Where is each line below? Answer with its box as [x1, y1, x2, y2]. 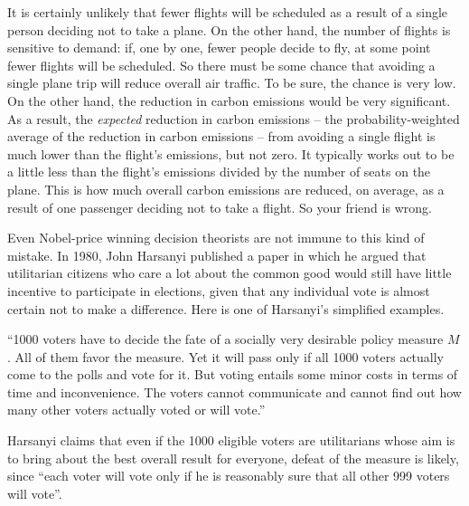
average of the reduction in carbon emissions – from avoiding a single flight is [7, 127, 436, 146]
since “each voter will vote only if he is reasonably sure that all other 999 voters [7, 466, 450, 485]
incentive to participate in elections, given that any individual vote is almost [7, 281, 430, 300]
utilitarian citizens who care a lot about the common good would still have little [7, 263, 452, 282]
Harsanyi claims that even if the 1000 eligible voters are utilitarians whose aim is [7, 431, 455, 450]
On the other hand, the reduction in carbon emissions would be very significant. [7, 91, 451, 110]
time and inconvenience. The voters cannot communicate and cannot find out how [7, 382, 462, 401]
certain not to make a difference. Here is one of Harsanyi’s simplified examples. [7, 299, 445, 318]
